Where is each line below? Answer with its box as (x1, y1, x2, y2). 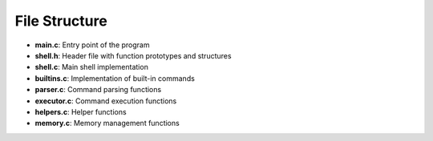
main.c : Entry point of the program (34, 40, 150, 50)
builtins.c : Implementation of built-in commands (34, 73, 196, 83)
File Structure (14, 12, 107, 30)
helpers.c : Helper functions (34, 107, 127, 116)
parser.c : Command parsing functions (34, 85, 162, 95)
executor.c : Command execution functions (34, 96, 177, 106)
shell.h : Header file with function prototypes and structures (34, 50, 232, 60)
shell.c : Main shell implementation (34, 62, 148, 72)
